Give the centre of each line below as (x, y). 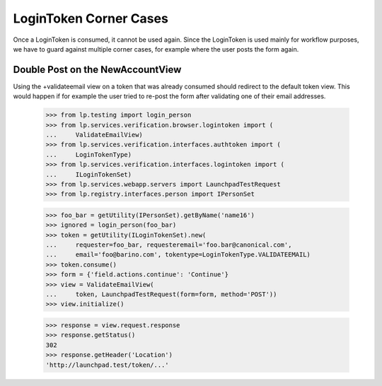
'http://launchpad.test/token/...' (107, 365)
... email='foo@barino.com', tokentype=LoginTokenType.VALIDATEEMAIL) (178, 255)
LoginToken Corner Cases (91, 18)
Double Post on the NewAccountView (97, 70)
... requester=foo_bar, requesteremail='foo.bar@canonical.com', (169, 245)
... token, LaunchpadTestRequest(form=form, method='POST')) (161, 294)
